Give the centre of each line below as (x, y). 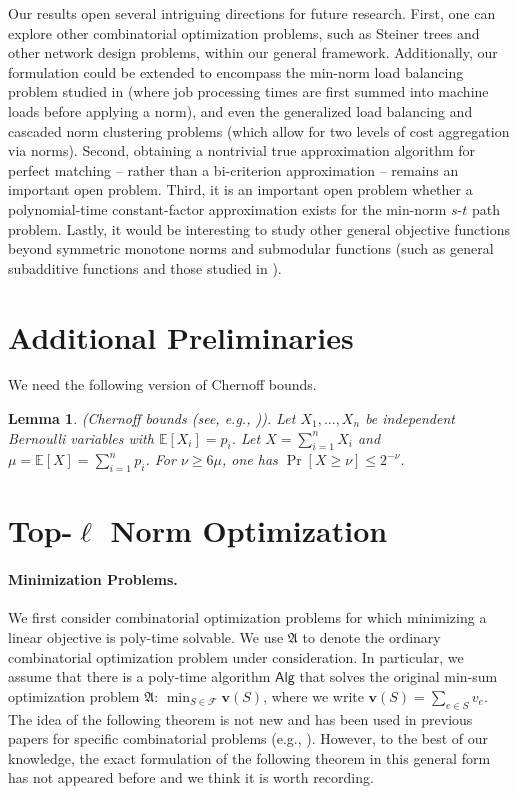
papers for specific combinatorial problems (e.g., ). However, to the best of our (248, 738)
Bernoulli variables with (81, 437)
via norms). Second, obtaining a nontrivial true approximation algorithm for (242, 150)
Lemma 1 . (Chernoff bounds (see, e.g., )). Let (152, 418)
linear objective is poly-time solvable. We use (146, 636)
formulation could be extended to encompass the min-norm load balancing (236, 71)
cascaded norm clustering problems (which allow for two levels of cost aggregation (259, 130)
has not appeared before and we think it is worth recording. (191, 777)
